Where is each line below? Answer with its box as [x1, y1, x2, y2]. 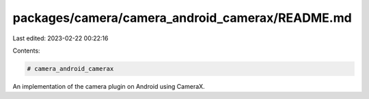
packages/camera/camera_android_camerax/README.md [12, 10, 352, 25]
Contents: [12, 46, 40, 55]
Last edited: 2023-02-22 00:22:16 [12, 34, 109, 42]
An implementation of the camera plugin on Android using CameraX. [12, 82, 205, 90]
